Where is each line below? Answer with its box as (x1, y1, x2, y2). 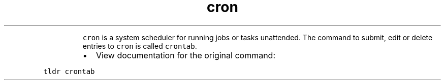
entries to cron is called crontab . (82, 41, 197, 50)
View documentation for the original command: (96, 50, 276, 60)
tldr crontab (43, 67, 95, 75)
